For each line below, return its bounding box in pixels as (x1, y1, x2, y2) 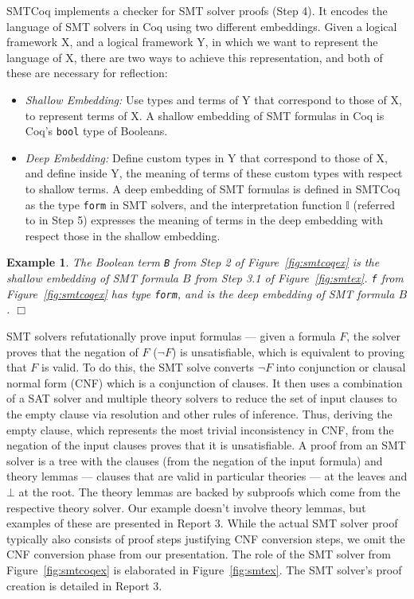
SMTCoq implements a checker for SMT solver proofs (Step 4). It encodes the (6, 2, 388, 18)
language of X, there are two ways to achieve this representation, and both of (6, 49, 383, 65)
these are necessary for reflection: (6, 64, 168, 81)
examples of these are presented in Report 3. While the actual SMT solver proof (6, 515, 398, 531)
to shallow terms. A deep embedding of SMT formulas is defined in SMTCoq (25, 181, 400, 196)
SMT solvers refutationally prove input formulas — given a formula (6, 328, 336, 344)
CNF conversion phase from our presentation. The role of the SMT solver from (6, 546, 391, 562)
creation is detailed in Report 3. (6, 577, 162, 593)
